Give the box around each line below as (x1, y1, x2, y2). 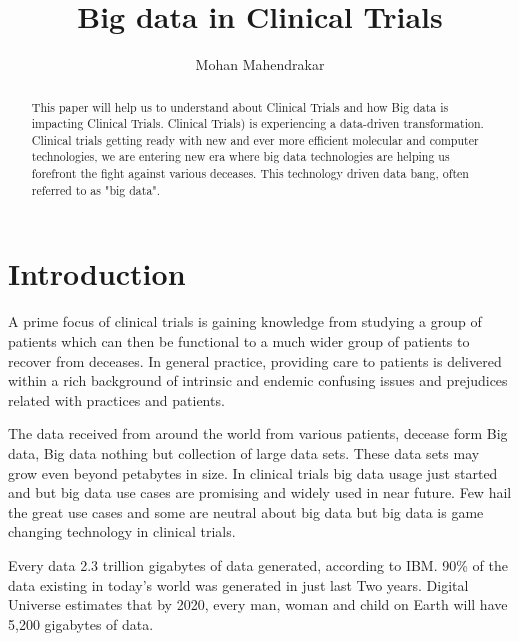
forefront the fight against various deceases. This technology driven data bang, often (31, 165, 469, 182)
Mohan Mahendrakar (195, 54, 325, 75)
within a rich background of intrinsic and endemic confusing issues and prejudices (8, 370, 508, 391)
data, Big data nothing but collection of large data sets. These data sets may (8, 442, 480, 463)
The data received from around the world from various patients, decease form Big (8, 423, 508, 444)
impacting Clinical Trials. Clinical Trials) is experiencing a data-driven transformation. (31, 115, 484, 132)
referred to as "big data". (31, 181, 161, 198)
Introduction (8, 253, 186, 294)
